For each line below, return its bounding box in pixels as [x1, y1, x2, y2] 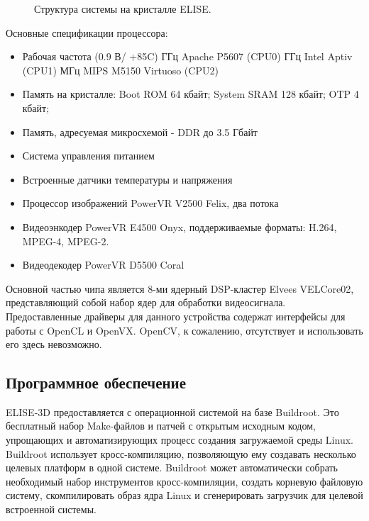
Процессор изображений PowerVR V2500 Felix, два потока [22, 196, 279, 211]
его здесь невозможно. [6, 337, 102, 352]
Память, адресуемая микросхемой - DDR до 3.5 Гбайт [22, 124, 258, 139]
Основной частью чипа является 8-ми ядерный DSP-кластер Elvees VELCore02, [6, 281, 354, 296]
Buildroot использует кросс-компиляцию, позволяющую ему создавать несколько [6, 446, 356, 461]
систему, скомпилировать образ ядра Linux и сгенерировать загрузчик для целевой [6, 488, 363, 503]
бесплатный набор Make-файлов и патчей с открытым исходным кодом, [6, 418, 316, 433]
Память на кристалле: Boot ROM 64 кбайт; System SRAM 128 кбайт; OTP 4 [22, 86, 359, 101]
